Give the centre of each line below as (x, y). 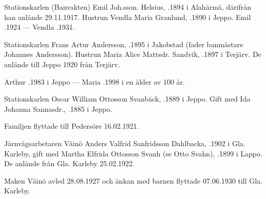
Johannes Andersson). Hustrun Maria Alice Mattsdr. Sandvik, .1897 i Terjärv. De (133, 54)
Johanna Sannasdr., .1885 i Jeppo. (58, 108)
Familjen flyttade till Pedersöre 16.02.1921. (72, 126)
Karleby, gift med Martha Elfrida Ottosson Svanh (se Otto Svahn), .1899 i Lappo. (133, 153)
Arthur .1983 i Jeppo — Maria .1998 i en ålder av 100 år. (94, 81)
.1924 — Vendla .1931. (40, 27)
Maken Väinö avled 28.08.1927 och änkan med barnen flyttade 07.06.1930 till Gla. (134, 180)
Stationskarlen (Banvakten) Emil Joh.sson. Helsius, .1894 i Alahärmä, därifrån (128, 7)
